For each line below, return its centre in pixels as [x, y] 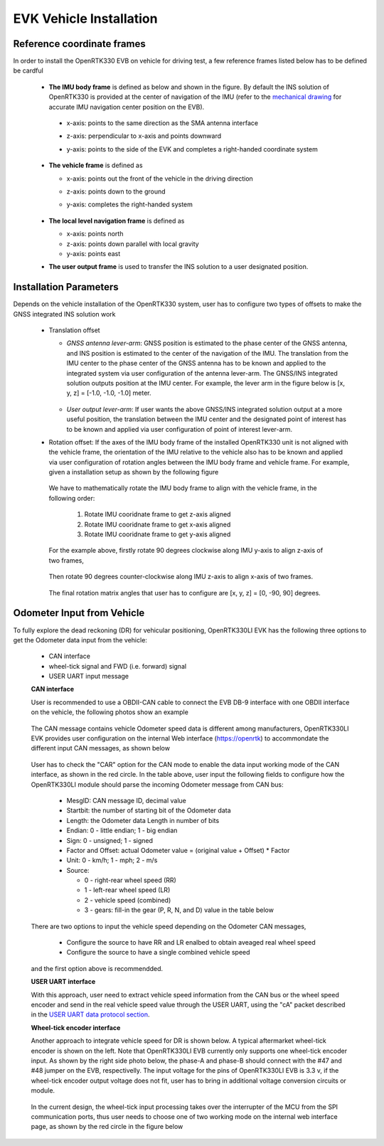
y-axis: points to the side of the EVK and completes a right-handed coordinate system [192, 149]
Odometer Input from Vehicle [79, 613]
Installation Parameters [66, 287]
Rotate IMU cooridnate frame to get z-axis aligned [158, 514]
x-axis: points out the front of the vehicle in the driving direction [160, 179]
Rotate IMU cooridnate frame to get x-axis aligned [158, 524]
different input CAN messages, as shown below [101, 748]
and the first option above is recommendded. [97, 968]
